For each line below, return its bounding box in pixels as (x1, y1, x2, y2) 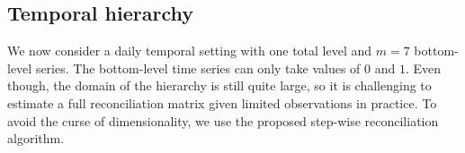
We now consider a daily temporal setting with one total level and (7, 41, 372, 60)
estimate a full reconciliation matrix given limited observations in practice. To (7, 93, 437, 112)
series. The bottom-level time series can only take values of (35, 58, 361, 77)
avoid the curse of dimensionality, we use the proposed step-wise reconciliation (7, 111, 439, 130)
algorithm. (7, 129, 65, 148)
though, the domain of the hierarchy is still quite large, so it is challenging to (7, 76, 432, 95)
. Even (405, 58, 442, 77)
